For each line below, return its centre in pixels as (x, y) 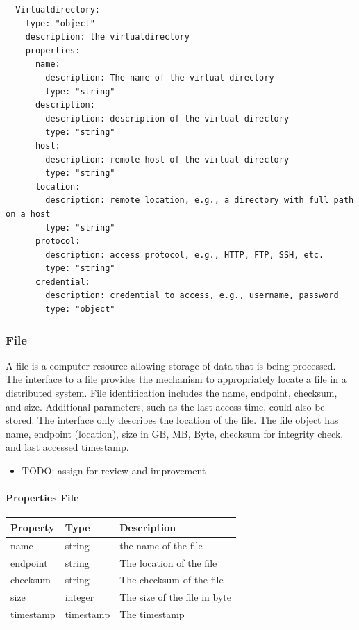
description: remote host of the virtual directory (167, 159)
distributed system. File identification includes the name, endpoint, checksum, (172, 393)
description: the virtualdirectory (107, 37)
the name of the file (161, 545)
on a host (28, 214)
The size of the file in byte (175, 597)
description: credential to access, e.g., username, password (192, 296)
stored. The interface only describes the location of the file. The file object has (172, 420)
